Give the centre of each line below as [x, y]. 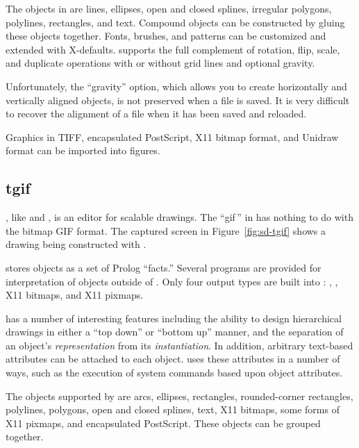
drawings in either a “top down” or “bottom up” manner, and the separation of [175, 332]
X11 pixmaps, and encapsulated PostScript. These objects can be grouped [163, 423]
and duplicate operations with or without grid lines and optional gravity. [160, 63]
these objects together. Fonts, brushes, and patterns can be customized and [166, 36]
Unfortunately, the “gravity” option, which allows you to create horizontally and [176, 86]
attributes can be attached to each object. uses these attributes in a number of [173, 359]
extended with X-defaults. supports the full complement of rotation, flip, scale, [173, 49]
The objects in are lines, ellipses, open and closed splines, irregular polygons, [169, 8]
